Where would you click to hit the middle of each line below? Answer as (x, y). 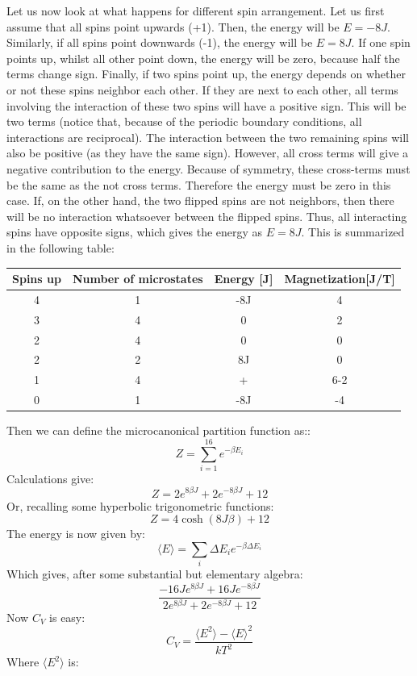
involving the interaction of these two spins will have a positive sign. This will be (206, 105)
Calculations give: (50, 478)
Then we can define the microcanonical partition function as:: (159, 430)
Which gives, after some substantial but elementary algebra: (155, 574)
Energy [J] (244, 278)
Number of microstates (138, 278)
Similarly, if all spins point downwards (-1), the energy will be (160, 42)
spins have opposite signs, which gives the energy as (135, 232)
